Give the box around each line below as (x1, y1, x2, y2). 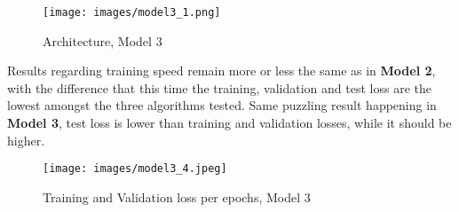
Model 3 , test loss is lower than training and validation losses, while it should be (7, 114, 452, 132)
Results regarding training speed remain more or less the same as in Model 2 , (7, 61, 436, 80)
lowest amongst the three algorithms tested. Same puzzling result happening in (7, 96, 437, 114)
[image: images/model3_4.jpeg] (43, 162, 227, 176)
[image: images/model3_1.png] (43, 6, 221, 19)
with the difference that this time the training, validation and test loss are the (7, 78, 431, 97)
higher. (7, 130, 45, 149)
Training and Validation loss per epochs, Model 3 (43, 187, 311, 206)
